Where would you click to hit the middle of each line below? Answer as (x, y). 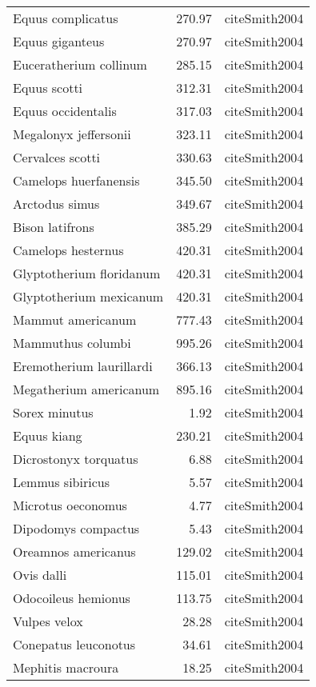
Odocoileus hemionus (72, 598)
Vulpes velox (48, 621)
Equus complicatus (66, 18)
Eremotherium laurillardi (83, 366)
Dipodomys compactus (76, 528)
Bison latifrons (54, 227)
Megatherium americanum (86, 389)
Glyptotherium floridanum (87, 273)
